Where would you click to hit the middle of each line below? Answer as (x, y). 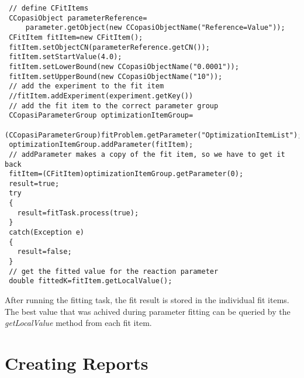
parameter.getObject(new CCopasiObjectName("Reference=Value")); (155, 28)
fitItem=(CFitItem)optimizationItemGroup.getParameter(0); (126, 174)
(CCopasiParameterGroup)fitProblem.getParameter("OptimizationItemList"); (153, 135)
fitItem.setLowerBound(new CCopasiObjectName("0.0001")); (124, 66)
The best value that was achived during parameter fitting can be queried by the (148, 311)
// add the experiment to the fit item (87, 86)
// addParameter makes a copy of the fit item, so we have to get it (147, 154)
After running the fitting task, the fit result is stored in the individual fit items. (147, 300)
